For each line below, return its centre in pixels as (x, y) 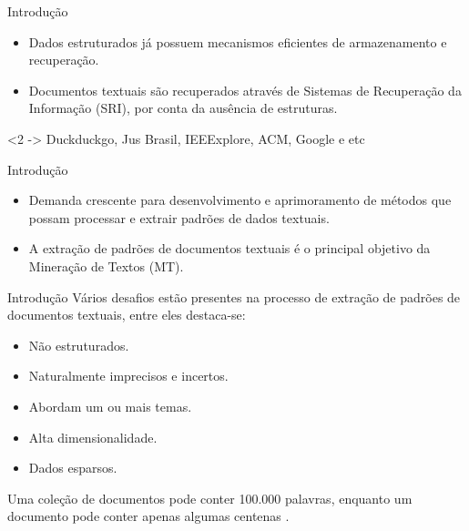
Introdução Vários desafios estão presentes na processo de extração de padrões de (234, 296)
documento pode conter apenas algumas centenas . (148, 516)
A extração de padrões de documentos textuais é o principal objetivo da (229, 248)
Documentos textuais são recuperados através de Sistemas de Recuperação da (245, 90)
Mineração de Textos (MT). (106, 265)
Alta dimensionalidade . (93, 437)
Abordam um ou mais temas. (110, 406)
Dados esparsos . (73, 468)
